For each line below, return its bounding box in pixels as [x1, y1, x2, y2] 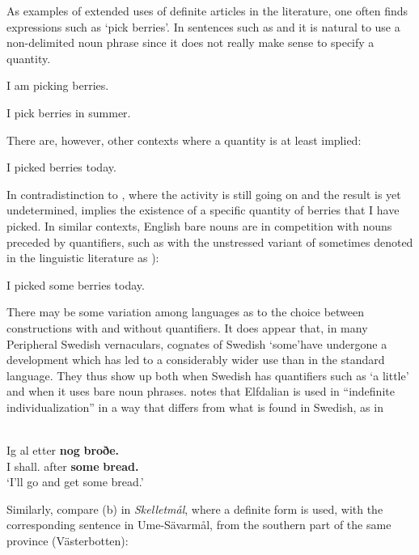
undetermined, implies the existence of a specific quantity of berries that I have [6, 201, 400, 218]
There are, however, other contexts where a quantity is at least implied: [6, 131, 362, 148]
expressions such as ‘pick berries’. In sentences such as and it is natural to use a [6, 18, 400, 35]
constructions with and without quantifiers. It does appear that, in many [6, 319, 368, 336]
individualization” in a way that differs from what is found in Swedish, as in [6, 398, 383, 415]
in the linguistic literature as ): [6, 249, 159, 266]
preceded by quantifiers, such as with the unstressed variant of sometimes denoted [6, 233, 413, 250]
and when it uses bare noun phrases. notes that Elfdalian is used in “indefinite [6, 383, 395, 400]
